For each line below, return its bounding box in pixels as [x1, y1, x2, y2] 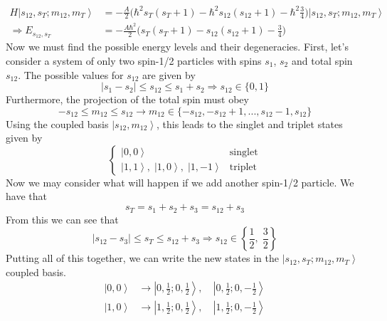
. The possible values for [18, 67, 124, 82]
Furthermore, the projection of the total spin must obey [6, 92, 249, 107]
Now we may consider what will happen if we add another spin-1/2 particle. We [6, 174, 354, 189]
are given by [142, 67, 196, 82]
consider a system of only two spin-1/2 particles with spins [6, 53, 262, 68]
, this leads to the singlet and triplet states [157, 116, 343, 131]
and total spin [291, 53, 353, 68]
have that [6, 189, 47, 204]
